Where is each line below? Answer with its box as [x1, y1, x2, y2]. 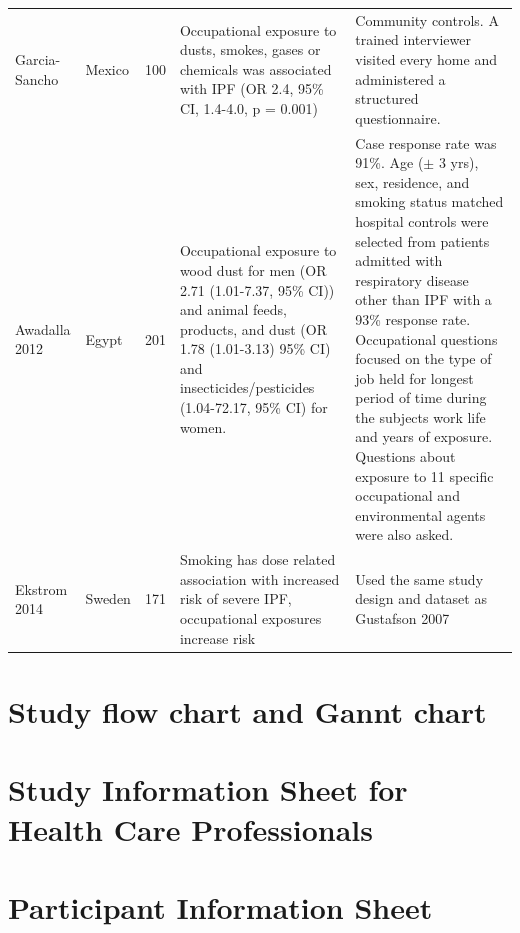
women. [179, 416, 227, 437]
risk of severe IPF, [179, 588, 292, 609]
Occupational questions [355, 328, 498, 349]
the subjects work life [355, 406, 486, 427]
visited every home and [355, 48, 497, 69]
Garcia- [15, 48, 61, 69]
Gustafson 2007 [355, 608, 450, 629]
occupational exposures [179, 608, 322, 629]
